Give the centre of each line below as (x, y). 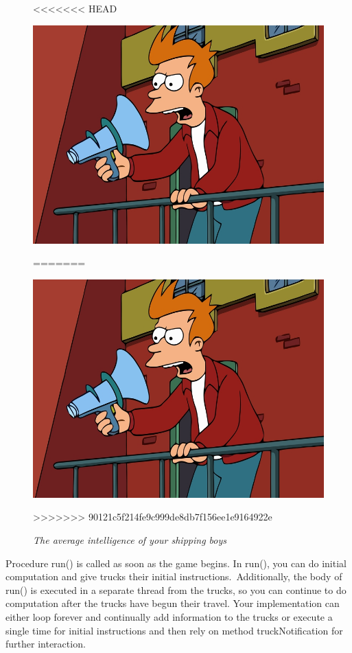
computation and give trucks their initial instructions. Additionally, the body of (174, 576)
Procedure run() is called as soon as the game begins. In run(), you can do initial (176, 563)
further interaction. (46, 644)
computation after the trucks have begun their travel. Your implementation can (173, 603)
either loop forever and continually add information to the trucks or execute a (169, 616)
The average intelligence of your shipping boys (130, 539)
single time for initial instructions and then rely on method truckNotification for (174, 630)
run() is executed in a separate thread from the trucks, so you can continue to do (176, 589)
